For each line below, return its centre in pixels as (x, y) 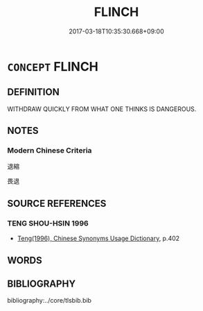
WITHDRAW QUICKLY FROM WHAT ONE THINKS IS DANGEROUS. (102, 109)
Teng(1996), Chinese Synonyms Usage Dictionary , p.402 (98, 238)
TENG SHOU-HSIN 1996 (48, 223)
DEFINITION (34, 92)
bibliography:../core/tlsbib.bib (50, 301)
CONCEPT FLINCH (53, 66)
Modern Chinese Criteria (50, 151)
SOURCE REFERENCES (57, 203)
